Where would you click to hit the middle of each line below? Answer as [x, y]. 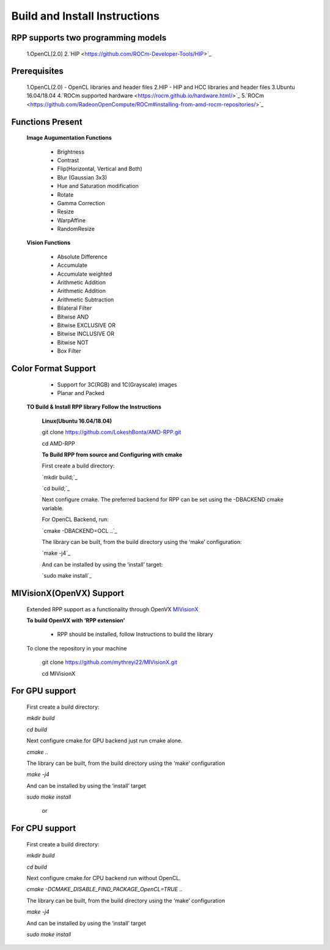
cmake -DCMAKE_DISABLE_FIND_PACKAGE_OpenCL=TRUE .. [105, 889]
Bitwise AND [73, 317]
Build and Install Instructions [86, 16]
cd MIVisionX [59, 673]
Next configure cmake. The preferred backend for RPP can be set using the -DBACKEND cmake [163, 500]
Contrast [68, 160]
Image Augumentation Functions [69, 138]
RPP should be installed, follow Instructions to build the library [135, 635]
